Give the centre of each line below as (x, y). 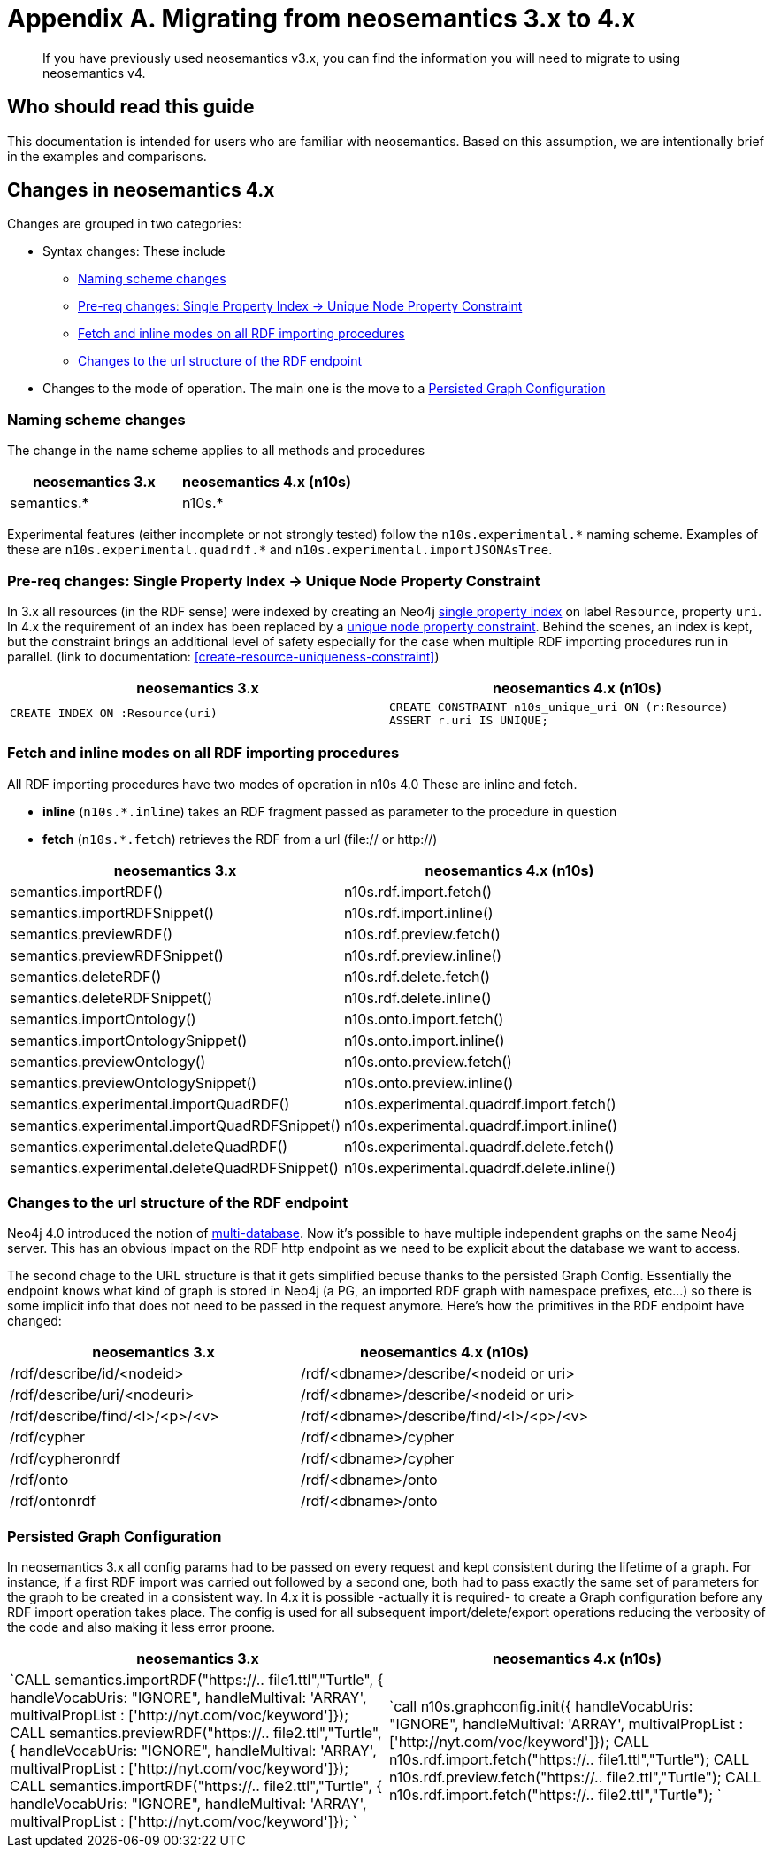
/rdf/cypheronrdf (65, 1459)
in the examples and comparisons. (107, 156)
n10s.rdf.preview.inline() (423, 955)
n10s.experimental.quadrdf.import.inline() (481, 1125)
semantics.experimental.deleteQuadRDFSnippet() (174, 1167)
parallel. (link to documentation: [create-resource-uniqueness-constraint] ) (223, 656)
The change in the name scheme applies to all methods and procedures (216, 451)
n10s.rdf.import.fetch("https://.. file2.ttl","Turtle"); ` (555, 1795)
